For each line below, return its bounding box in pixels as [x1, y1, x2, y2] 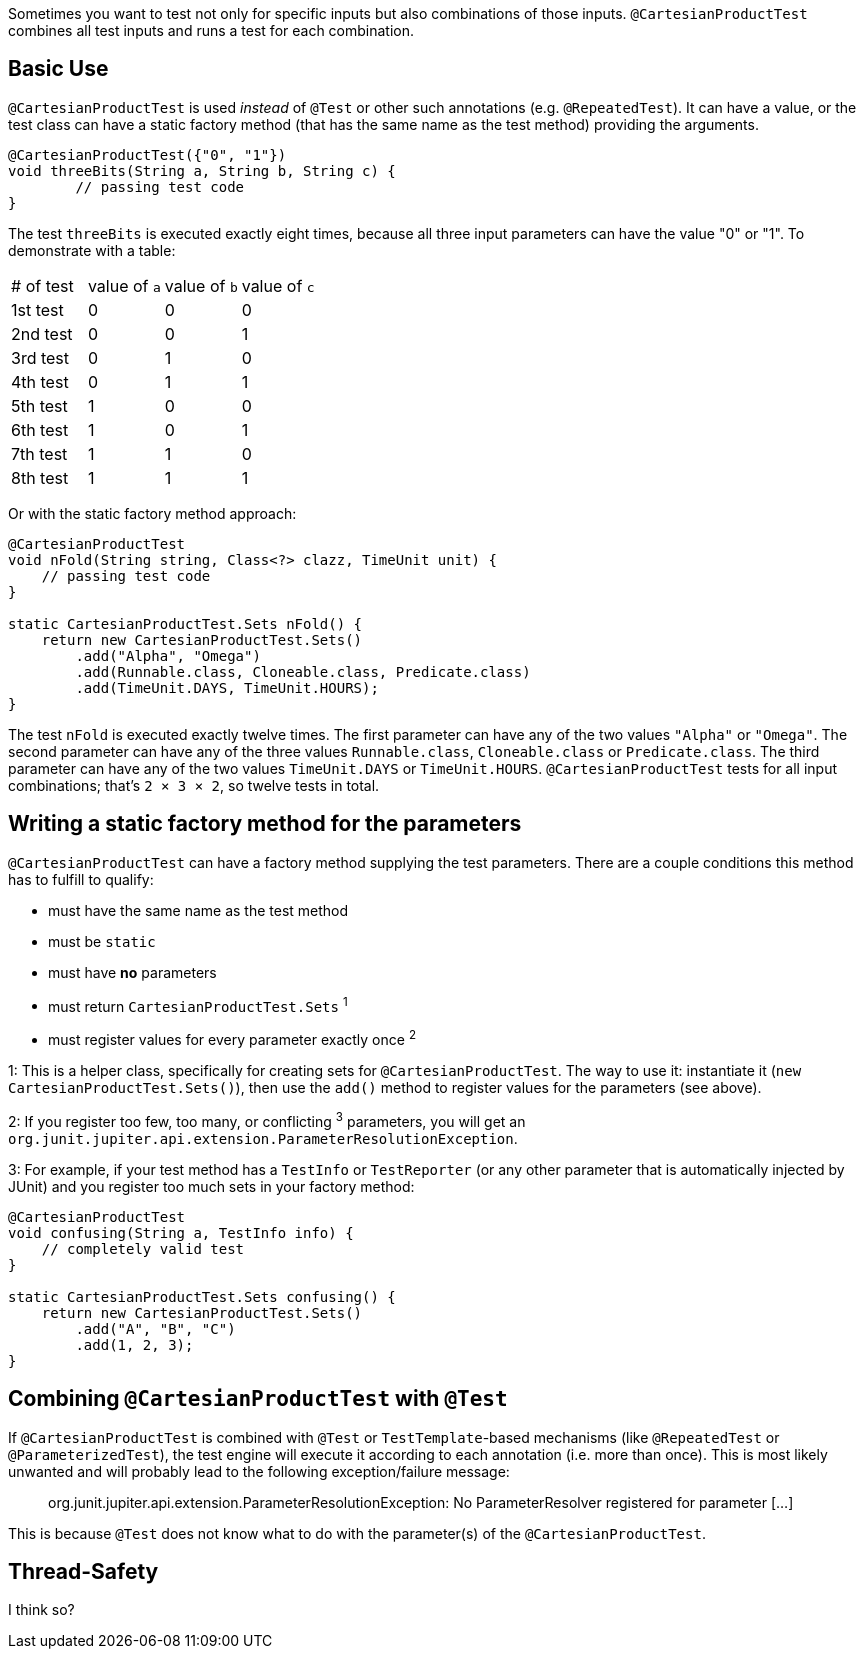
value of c [241, 275, 315, 296]
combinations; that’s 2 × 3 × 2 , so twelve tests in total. [8, 776, 380, 794]
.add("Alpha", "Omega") [75, 647, 261, 664]
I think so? [8, 1601, 75, 1619]
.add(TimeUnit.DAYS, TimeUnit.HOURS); [75, 679, 379, 696]
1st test [11, 299, 64, 320]
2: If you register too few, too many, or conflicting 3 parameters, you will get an [8, 1110, 526, 1130]
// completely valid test [41, 1240, 245, 1257]
